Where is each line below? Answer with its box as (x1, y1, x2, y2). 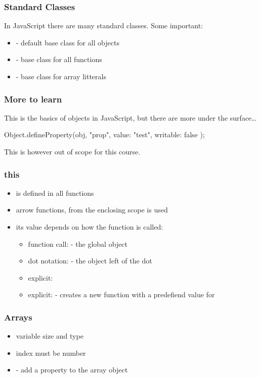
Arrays (4, 310, 32, 323)
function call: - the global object (28, 238, 127, 249)
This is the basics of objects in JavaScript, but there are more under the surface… (4, 112, 256, 123)
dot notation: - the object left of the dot (28, 255, 152, 266)
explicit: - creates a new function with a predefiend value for (28, 289, 215, 300)
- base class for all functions (16, 54, 102, 65)
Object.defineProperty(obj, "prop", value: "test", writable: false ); (4, 129, 205, 140)
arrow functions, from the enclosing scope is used (16, 204, 168, 215)
